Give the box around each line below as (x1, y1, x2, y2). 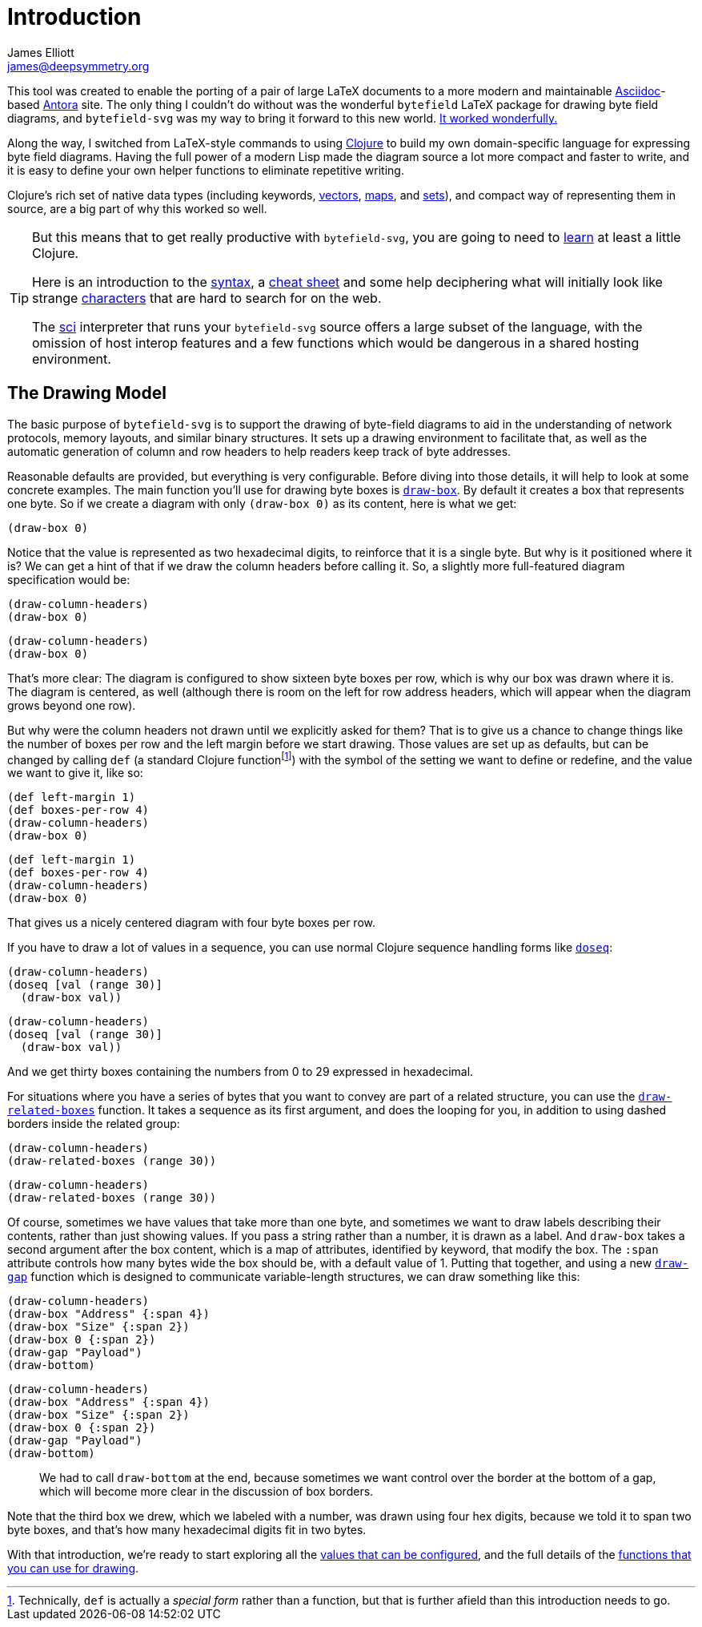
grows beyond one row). (7, 698, 136, 712)
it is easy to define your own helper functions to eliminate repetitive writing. (7, 163, 404, 177)
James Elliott (7, 45, 74, 59)
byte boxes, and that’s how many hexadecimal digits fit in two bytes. (7, 1523, 367, 1537)
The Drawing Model (7, 383, 166, 404)
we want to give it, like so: (7, 766, 143, 780)
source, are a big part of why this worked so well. (7, 201, 267, 215)
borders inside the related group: (7, 1117, 180, 1131)
